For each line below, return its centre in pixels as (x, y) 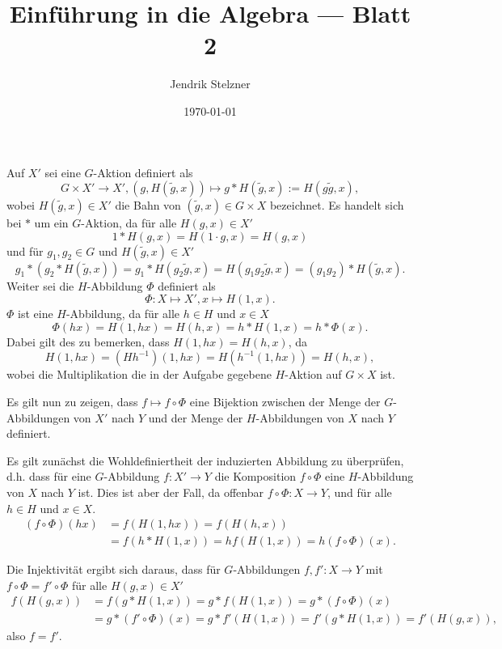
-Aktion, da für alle (129, 223)
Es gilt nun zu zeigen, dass (72, 402)
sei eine (63, 172)
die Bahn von (148, 205)
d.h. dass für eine (49, 476)
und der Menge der (196, 417)
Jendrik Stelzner (210, 84)
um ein (51, 223)
